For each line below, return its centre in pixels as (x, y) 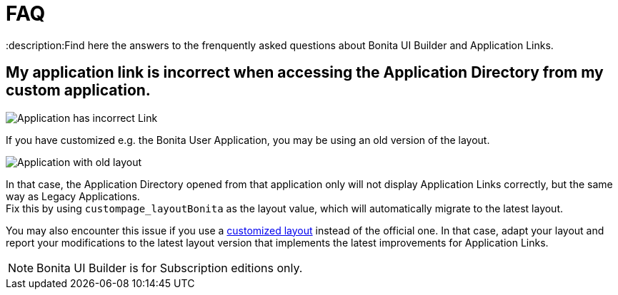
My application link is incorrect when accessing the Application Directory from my (305, 73)
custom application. (78, 90)
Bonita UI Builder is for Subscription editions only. (170, 268)
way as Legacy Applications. (73, 196)
